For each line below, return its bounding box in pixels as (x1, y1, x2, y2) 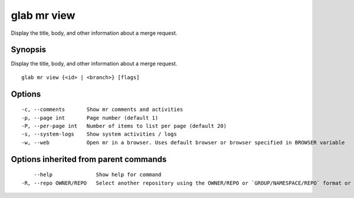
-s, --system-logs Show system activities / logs (21, 131, 177, 138)
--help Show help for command (33, 171, 162, 178)
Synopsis (11, 45, 47, 55)
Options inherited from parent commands (11, 154, 167, 164)
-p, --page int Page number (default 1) (21, 114, 159, 121)
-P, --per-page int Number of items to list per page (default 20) (21, 123, 227, 130)
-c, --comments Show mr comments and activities (21, 106, 183, 113)
